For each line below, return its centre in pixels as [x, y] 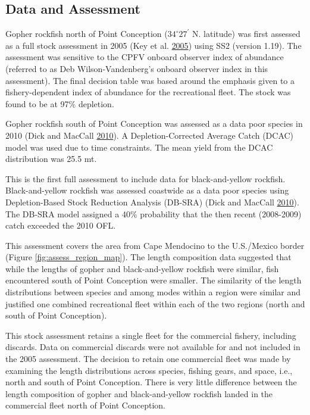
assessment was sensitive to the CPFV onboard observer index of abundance [145, 57]
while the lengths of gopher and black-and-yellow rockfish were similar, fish [142, 268]
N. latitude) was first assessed [246, 34]
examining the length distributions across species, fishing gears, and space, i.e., [149, 370]
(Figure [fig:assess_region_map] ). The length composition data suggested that [148, 257]
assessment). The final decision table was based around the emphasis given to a [150, 80]
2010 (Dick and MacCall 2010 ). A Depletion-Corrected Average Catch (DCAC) [150, 135]
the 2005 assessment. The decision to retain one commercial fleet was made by [148, 359]
